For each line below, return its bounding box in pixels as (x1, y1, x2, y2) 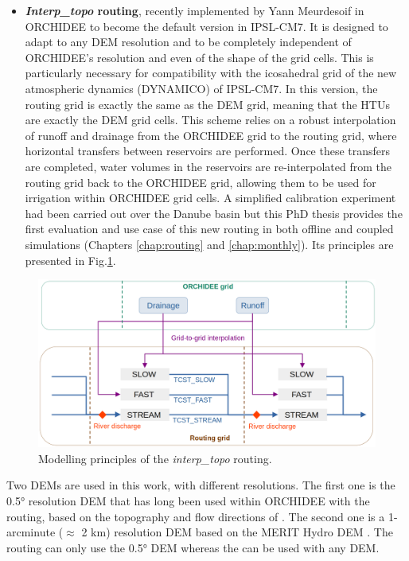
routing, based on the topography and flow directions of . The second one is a (6, 508, 385, 524)
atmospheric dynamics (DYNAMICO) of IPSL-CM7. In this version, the (25, 80, 378, 96)
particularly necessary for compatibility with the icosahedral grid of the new (25, 64, 397, 81)
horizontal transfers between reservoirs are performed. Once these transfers (25, 142, 391, 159)
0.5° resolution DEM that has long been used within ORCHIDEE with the (6, 493, 370, 509)
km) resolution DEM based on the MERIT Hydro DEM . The (91, 524, 393, 540)
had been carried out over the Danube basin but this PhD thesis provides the (25, 205, 403, 221)
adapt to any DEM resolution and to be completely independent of (25, 33, 352, 50)
